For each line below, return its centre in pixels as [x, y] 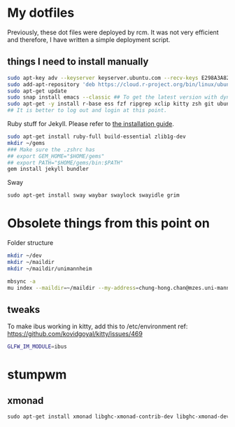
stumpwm [37, 375]
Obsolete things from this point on [108, 224]
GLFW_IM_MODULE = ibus [37, 347]
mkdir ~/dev [24, 256]
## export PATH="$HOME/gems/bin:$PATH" [65, 162]
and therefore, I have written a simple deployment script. [89, 39]
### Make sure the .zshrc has [51, 149]
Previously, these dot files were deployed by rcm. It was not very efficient [113, 32]
